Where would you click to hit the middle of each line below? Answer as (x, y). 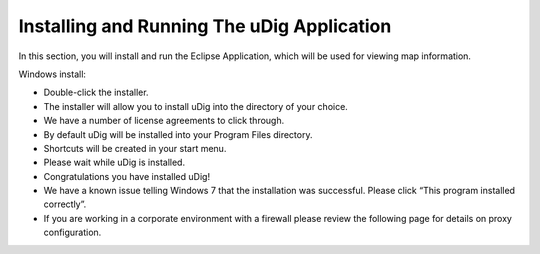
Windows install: (52, 74)
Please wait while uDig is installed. (114, 162)
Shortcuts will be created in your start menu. (135, 148)
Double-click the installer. (96, 92)
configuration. (72, 232)
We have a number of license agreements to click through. (164, 121)
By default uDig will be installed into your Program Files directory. (178, 134)
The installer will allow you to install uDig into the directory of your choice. (196, 106)
